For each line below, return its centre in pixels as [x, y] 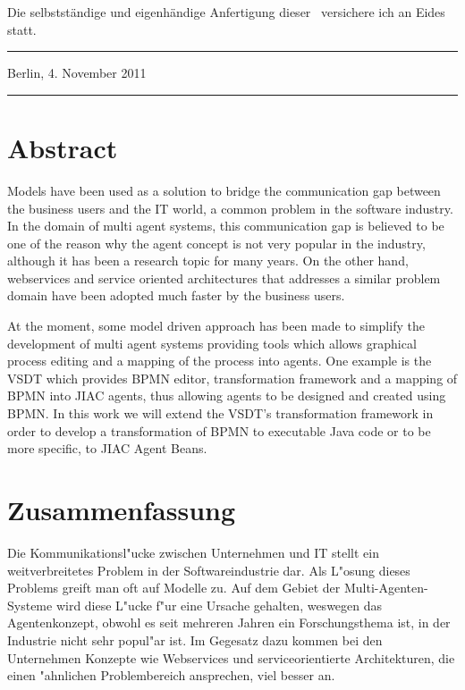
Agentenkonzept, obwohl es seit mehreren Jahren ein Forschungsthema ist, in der [229, 623]
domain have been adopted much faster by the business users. [176, 295]
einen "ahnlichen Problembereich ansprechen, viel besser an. [171, 675]
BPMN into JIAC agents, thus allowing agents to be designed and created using [227, 395]
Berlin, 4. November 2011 [77, 73]
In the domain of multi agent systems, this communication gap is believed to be [226, 226]
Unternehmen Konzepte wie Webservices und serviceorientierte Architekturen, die [231, 657]
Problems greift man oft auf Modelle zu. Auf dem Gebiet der [174, 588]
